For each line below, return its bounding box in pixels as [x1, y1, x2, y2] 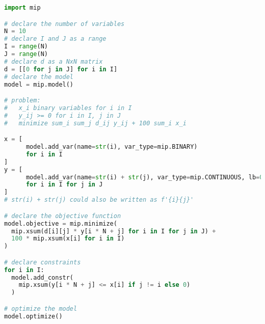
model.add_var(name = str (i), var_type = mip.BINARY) [25, 143, 198, 151]
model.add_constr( [11, 274, 74, 281]
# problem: [4, 97, 41, 104]
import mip [4, 4, 41, 11]
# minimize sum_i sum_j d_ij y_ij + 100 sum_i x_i [4, 119, 187, 127]
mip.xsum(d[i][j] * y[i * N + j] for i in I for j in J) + [11, 227, 216, 235]
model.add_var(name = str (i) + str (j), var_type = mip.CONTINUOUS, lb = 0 [25, 173, 263, 181]
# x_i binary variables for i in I [4, 104, 132, 112]
